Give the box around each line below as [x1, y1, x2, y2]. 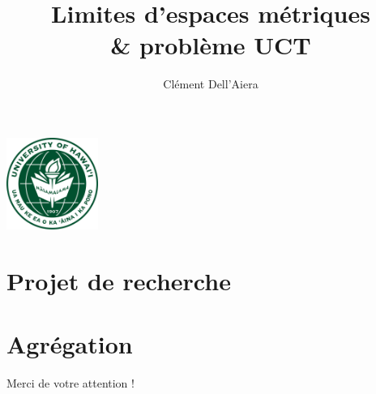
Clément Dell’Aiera [163, 75, 258, 92]
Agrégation [6, 328, 133, 361]
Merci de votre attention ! [6, 375, 135, 392]
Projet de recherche [6, 264, 231, 298]
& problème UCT [110, 28, 311, 62]
